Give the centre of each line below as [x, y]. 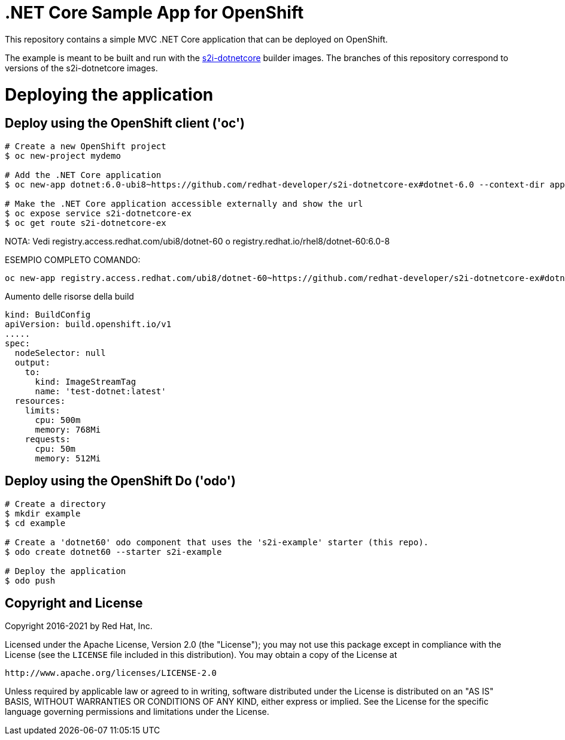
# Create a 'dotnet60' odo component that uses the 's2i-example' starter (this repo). [217, 542]
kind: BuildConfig [48, 314]
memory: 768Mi [68, 429]
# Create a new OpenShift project [86, 146]
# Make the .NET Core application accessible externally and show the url [184, 203]
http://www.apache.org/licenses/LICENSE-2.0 [111, 673]
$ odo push [30, 580]
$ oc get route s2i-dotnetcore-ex [86, 223]
